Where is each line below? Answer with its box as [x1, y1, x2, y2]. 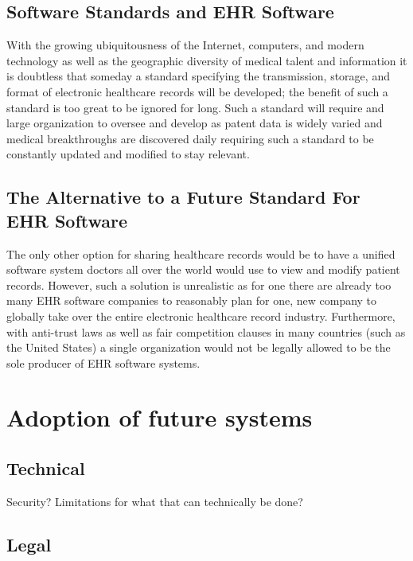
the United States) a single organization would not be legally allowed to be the [6, 339, 391, 356]
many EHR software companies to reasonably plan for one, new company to [6, 292, 377, 309]
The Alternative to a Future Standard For [6, 185, 360, 209]
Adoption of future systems [6, 401, 313, 434]
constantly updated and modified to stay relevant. [6, 146, 250, 162]
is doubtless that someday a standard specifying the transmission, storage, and [6, 68, 390, 84]
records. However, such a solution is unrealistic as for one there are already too [6, 276, 392, 293]
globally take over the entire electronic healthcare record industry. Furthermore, [6, 307, 395, 324]
